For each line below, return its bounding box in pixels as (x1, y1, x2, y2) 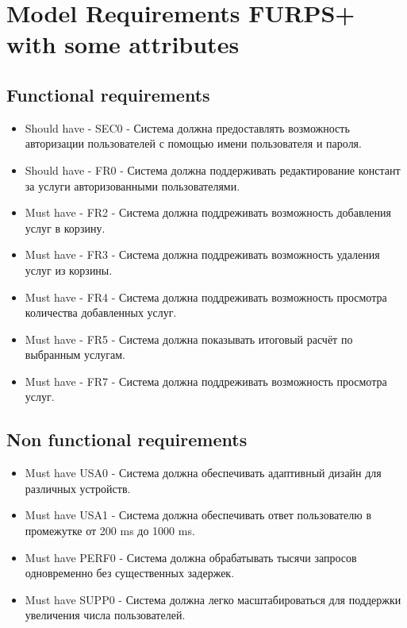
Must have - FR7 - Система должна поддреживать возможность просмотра (25, 372, 387, 389)
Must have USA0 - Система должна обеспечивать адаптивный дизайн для (25, 464, 382, 481)
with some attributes (6, 28, 240, 60)
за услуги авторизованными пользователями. (25, 177, 240, 194)
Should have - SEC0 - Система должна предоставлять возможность (25, 119, 350, 136)
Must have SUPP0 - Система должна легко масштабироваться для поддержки (25, 591, 401, 607)
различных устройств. (25, 480, 131, 496)
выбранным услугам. (25, 346, 125, 363)
